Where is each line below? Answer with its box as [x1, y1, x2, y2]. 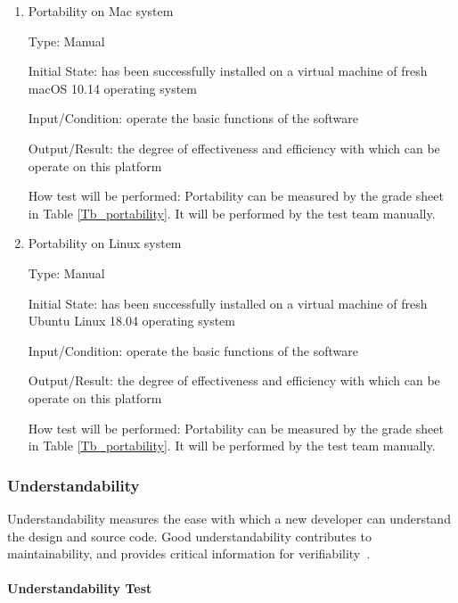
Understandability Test [7, 579, 152, 598]
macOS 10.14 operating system [28, 78, 197, 97]
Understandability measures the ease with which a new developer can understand [7, 508, 451, 527]
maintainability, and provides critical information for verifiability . [7, 544, 371, 563]
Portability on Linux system [28, 234, 182, 252]
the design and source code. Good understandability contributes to [7, 526, 372, 545]
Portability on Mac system [28, 2, 174, 20]
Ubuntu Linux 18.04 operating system [28, 311, 235, 330]
